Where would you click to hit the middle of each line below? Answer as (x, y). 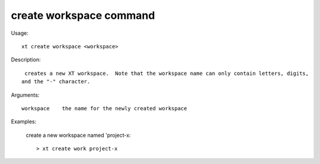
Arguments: (25, 95)
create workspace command (83, 15)
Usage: (20, 33)
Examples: (24, 122)
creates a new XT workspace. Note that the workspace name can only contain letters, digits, (167, 73)
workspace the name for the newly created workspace (104, 108)
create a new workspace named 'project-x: (78, 135)
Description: (26, 60)
